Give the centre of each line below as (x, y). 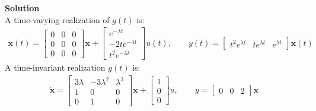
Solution (22, 8)
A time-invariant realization (55, 67)
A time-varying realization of (57, 19)
